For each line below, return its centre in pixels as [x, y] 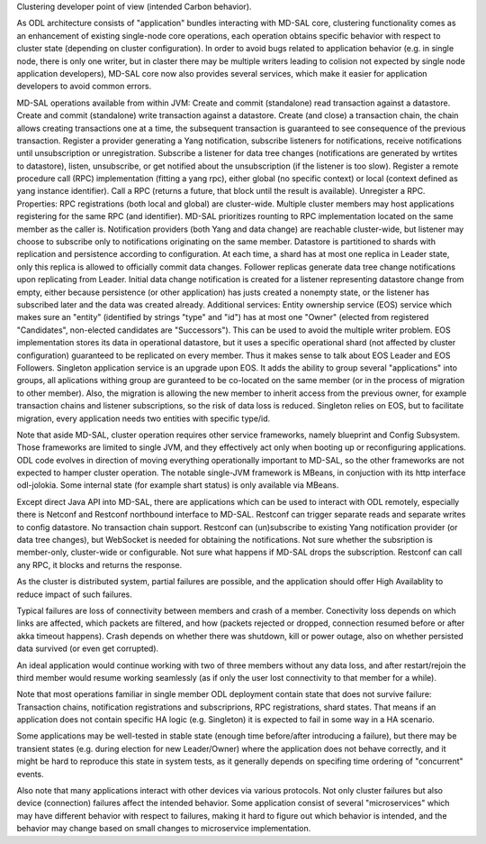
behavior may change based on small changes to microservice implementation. [164, 829]
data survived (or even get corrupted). [88, 648]
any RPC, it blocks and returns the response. [99, 564]
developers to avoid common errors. [84, 87]
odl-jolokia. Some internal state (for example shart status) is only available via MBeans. [178, 485]
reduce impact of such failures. [74, 594]
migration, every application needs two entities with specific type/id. [144, 418]
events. [30, 774]
